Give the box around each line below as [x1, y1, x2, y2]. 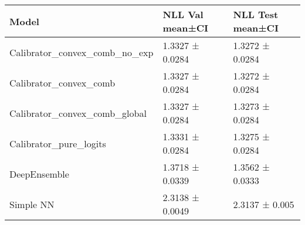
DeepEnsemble [9, 167, 69, 181]
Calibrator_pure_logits [9, 136, 106, 150]
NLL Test [233, 8, 279, 21]
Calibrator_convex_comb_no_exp [9, 45, 154, 59]
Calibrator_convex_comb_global [9, 106, 147, 120]
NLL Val [162, 8, 204, 21]
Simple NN [9, 197, 55, 211]
